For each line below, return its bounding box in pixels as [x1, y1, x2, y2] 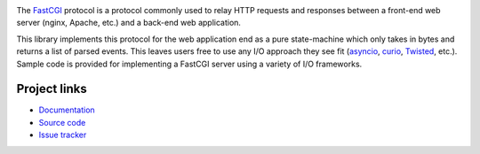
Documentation [38, 104, 95, 115]
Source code [38, 117, 86, 127]
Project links [16, 81, 88, 96]
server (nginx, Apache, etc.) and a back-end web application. [16, 18, 242, 28]
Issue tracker [38, 129, 87, 141]
